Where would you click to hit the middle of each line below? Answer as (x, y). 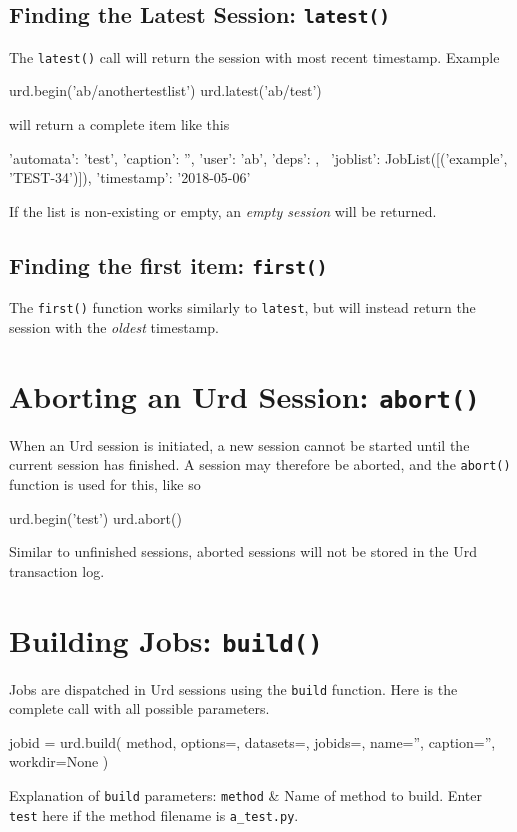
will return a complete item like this (119, 124)
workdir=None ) (59, 761)
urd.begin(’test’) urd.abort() (95, 517)
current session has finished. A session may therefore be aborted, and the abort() (260, 464)
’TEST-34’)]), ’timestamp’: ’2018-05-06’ (130, 177)
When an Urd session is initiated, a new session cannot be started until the (239, 444)
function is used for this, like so (105, 483)
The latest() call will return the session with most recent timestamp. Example (254, 56)
